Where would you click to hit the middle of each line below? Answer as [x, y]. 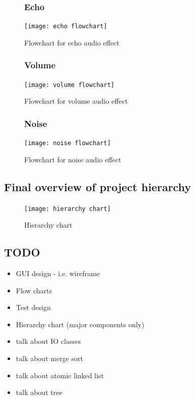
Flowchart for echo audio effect [72, 42]
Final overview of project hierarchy [97, 186]
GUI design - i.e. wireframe [58, 273]
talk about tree [39, 392]
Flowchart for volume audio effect [76, 101]
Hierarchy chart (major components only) [80, 324]
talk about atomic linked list [60, 375]
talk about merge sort [49, 358]
